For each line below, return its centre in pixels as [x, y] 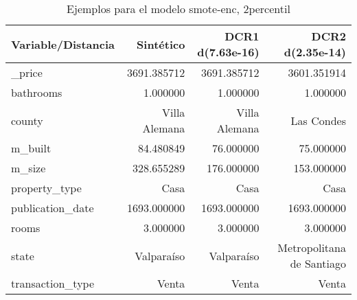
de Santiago [318, 263]
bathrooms [37, 92]
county [27, 120]
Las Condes [318, 120]
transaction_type [53, 283]
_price [27, 72]
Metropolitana [312, 247]
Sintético [161, 44]
